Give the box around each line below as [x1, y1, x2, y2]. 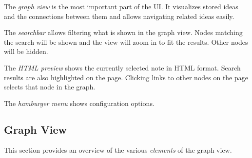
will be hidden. [4, 46, 48, 56]
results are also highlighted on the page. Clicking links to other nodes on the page [4, 72, 249, 82]
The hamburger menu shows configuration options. [4, 98, 155, 108]
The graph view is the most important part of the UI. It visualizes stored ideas [4, 1, 238, 11]
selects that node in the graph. [4, 82, 96, 92]
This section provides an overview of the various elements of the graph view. [4, 144, 232, 155]
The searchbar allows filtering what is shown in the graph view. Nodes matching [4, 27, 243, 37]
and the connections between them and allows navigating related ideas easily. [4, 11, 234, 21]
